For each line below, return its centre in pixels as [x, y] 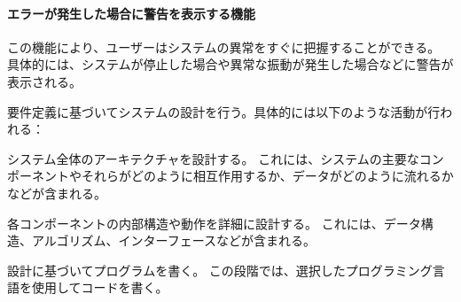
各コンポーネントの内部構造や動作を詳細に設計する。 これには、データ [214, 223]
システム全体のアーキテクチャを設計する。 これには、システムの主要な [213, 158]
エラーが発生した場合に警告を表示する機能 [131, 13]
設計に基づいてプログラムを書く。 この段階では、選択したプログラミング [220, 270]
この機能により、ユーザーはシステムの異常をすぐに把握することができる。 [224, 46]
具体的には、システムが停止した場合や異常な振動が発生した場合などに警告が [230, 64]
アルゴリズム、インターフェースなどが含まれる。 [174, 240]
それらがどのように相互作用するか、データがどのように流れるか [267, 176]
